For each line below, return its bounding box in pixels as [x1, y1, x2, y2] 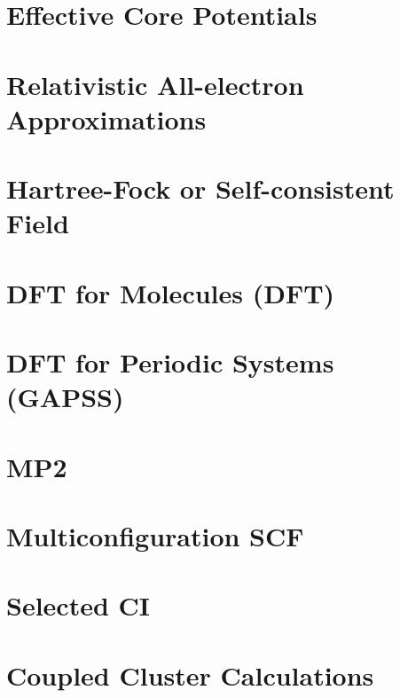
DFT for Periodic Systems [6, 344, 334, 380]
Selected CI [6, 587, 151, 623]
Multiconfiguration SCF [6, 518, 304, 553]
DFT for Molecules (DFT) [6, 274, 335, 310]
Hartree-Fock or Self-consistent [6, 170, 395, 207]
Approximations [6, 100, 207, 137]
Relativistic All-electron [6, 66, 304, 102]
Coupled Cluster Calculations [6, 656, 374, 693]
